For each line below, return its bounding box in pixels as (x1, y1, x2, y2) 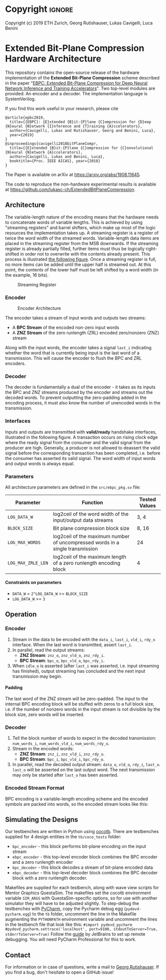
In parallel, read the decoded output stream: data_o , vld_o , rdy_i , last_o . (12, 762, 161, 768)
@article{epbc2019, (5, 115, 45, 120)
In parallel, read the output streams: (12, 647, 85, 653)
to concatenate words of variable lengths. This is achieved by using (5, 219, 143, 225)
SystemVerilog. (5, 96, 36, 102)
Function (82, 499, 103, 506)
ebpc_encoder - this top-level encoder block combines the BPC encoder (12, 854, 158, 860)
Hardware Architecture (5, 53, 101, 65)
